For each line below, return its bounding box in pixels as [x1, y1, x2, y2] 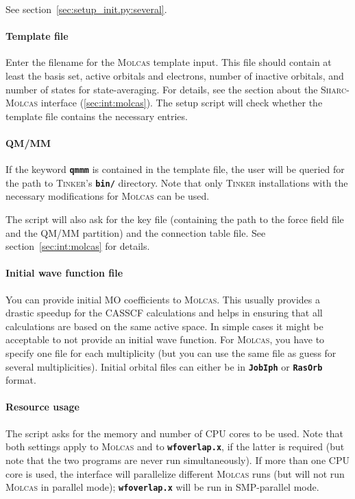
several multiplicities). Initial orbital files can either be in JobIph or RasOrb [5, 359, 323, 373]
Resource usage [5, 399, 79, 414]
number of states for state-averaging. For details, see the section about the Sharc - [5, 82, 350, 96]
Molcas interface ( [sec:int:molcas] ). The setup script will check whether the [5, 95, 323, 110]
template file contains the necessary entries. [5, 108, 188, 123]
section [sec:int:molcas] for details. [5, 239, 150, 253]
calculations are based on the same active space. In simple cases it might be [5, 318, 323, 333]
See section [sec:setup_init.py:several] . [5, 2, 167, 16]
